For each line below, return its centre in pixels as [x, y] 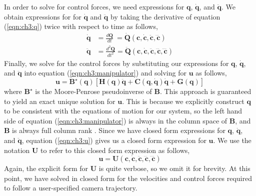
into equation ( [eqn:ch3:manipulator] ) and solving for [105, 73]
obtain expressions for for [43, 16]
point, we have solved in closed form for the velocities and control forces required [128, 178]
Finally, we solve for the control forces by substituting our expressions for [116, 63]
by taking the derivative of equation [165, 16]
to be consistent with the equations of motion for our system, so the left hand [123, 111]
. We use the [232, 140]
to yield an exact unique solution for [60, 101]
